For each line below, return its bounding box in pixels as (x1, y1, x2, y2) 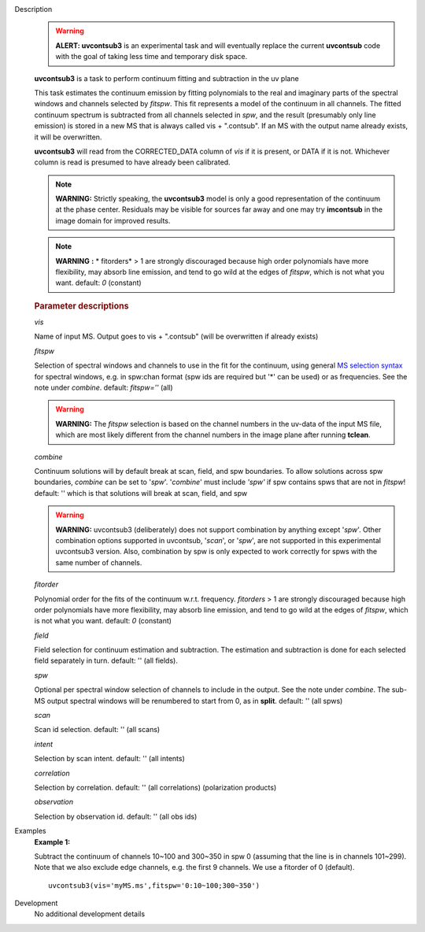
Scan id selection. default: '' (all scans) (34, 725, 161, 734)
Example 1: (34, 837, 71, 846)
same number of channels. (55, 557, 142, 567)
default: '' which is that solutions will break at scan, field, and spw (34, 488, 248, 497)
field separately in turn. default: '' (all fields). (34, 656, 179, 665)
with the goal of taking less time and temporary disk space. (55, 52, 248, 61)
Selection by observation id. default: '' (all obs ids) (34, 812, 198, 821)
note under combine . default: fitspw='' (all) (34, 383, 173, 393)
